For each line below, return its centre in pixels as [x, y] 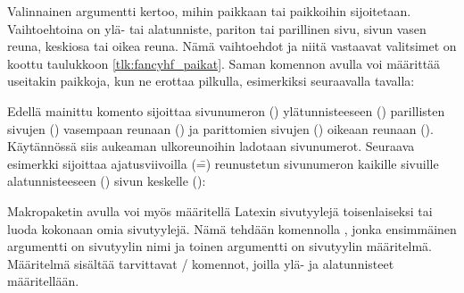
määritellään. [43, 281]
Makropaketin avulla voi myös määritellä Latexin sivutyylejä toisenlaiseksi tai [220, 210]
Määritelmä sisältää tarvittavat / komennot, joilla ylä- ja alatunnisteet [201, 263]
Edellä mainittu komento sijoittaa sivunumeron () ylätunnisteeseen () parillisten [226, 110]
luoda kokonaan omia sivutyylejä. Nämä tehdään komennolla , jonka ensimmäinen [232, 228]
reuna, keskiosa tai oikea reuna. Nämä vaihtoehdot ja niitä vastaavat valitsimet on [232, 46]
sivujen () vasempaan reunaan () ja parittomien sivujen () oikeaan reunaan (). [220, 128]
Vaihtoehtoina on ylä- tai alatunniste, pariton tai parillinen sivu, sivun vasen [217, 28]
